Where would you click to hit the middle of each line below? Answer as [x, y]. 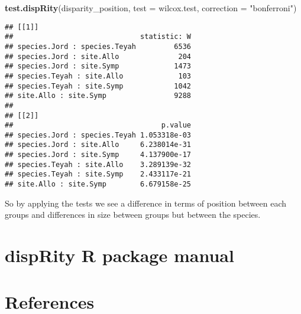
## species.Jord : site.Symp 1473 [98, 66]
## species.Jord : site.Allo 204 [98, 56]
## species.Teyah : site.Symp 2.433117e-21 [98, 174]
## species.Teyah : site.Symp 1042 [98, 86]
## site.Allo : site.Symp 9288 [98, 96]
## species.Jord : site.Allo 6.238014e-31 [98, 145]
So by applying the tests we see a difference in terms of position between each [145, 203]
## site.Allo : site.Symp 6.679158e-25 [98, 184]
